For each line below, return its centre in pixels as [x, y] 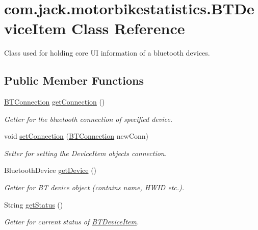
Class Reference [128, 28]
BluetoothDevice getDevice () [50, 170]
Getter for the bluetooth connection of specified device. [88, 119]
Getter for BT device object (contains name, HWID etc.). [94, 187]
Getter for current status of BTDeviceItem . [72, 222]
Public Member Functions [74, 80]
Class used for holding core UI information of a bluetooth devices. [107, 53]
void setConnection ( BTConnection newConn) [76, 136]
